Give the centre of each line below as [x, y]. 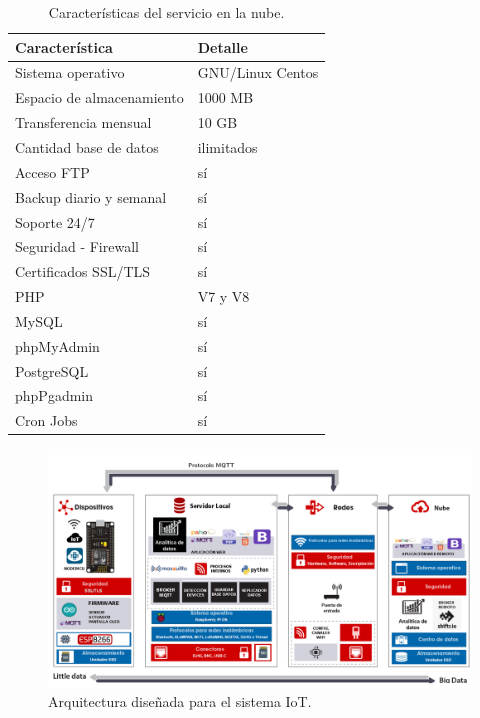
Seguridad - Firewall [77, 246]
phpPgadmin [54, 395]
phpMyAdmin [57, 345]
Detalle [222, 46]
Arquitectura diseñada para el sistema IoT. [180, 701]
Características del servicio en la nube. [166, 12]
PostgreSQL [52, 370]
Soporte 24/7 [55, 221]
